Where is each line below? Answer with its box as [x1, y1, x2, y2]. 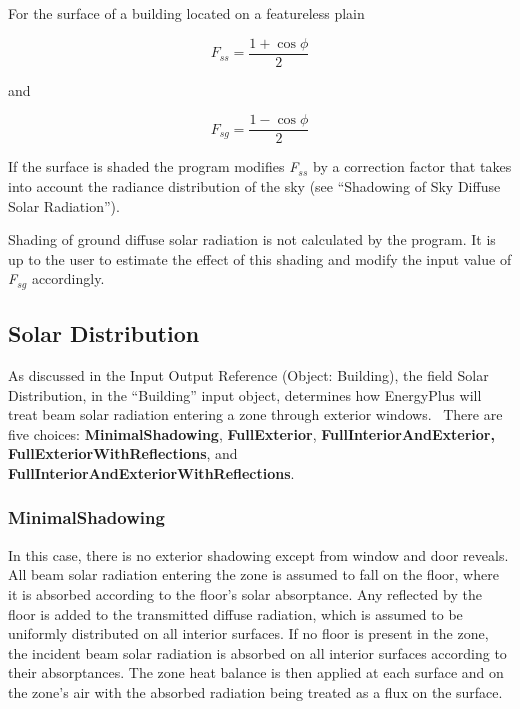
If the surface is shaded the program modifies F [8, 156, 299, 177]
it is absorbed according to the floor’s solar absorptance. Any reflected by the [8, 583, 482, 604]
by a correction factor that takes [313, 156, 512, 177]
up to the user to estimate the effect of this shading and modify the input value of [8, 248, 512, 269]
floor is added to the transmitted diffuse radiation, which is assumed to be [8, 603, 463, 624]
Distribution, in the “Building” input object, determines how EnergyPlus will [8, 384, 482, 405]
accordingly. [31, 268, 105, 289]
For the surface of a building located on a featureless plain [8, 3, 365, 23]
